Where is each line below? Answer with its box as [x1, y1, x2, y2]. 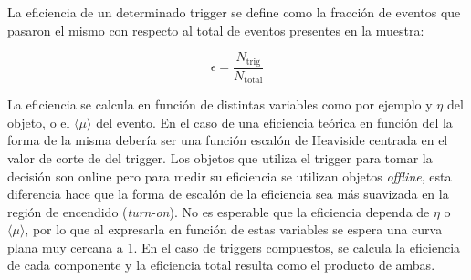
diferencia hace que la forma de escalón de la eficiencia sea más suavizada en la [7, 184, 449, 203]
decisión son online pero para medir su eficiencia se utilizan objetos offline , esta [7, 166, 452, 185]
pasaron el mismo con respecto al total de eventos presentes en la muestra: [7, 20, 424, 39]
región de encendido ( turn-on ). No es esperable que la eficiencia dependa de [7, 202, 430, 221]
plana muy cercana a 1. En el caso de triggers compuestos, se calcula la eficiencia [7, 237, 461, 256]
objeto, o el [7, 112, 70, 131]
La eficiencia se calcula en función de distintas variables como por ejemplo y [7, 95, 433, 114]
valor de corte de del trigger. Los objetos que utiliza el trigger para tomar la [7, 148, 433, 167]
